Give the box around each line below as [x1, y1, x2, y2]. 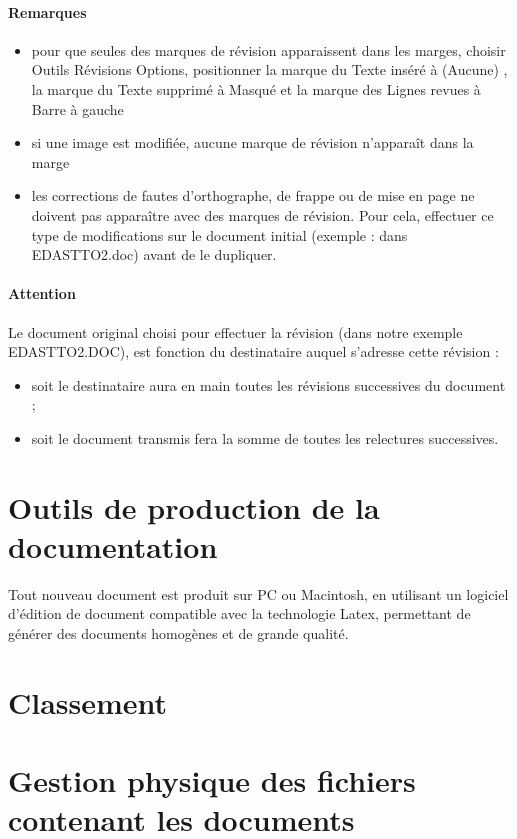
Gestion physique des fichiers [8, 760, 416, 801]
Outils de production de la [8, 486, 380, 527]
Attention [8, 283, 76, 304]
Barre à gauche [31, 98, 124, 119]
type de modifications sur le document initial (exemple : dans [31, 224, 408, 245]
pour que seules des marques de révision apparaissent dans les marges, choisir [31, 39, 506, 60]
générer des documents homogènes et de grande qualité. [8, 623, 349, 643]
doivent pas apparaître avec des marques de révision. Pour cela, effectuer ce [31, 204, 494, 225]
